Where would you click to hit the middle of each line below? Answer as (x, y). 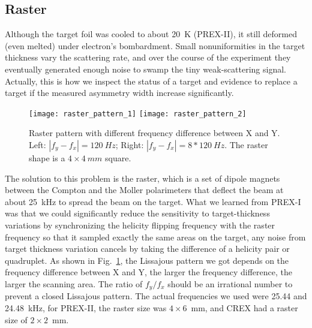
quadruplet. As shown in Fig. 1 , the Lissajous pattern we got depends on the (147, 260)
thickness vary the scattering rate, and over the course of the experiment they (148, 57)
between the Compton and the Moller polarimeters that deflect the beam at (144, 190)
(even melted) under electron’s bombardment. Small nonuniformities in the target (155, 45)
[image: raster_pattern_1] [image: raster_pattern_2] (138, 114)
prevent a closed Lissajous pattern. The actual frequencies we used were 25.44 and (156, 296)
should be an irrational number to (230, 283)
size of (16, 319)
